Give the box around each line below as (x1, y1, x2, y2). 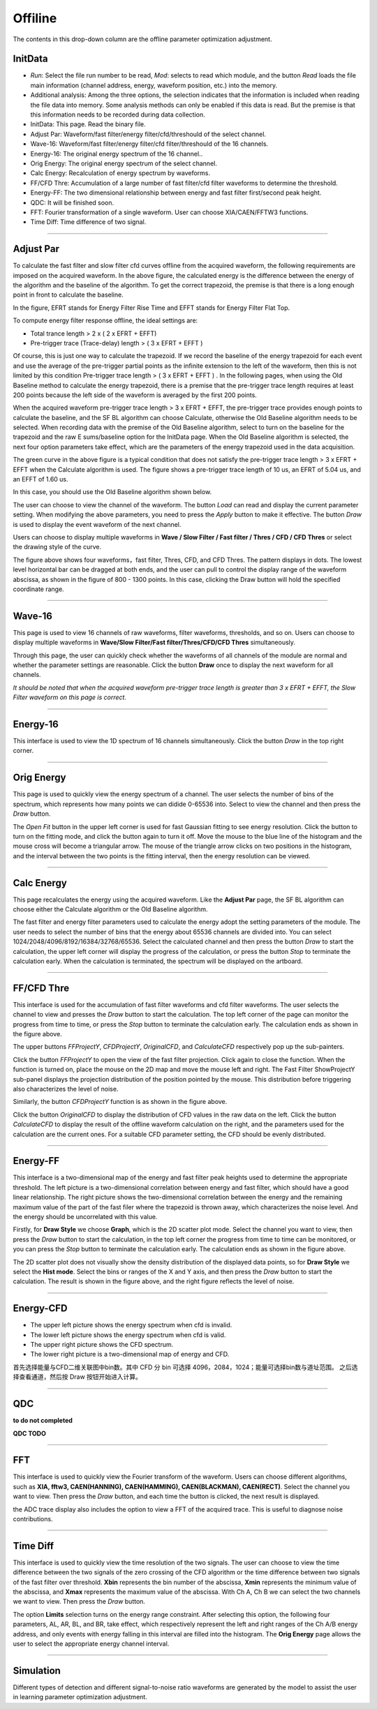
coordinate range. (13, 585, 64, 593)
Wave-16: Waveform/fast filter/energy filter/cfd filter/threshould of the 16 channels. (30, 140, 269, 148)
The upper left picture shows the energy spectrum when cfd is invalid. (30, 1321, 232, 1329)
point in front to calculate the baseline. (13, 290, 124, 299)
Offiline (13, 10, 57, 26)
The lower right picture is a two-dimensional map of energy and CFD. (30, 1350, 230, 1359)
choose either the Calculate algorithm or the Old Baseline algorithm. (13, 905, 209, 913)
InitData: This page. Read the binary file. (30, 120, 146, 128)
